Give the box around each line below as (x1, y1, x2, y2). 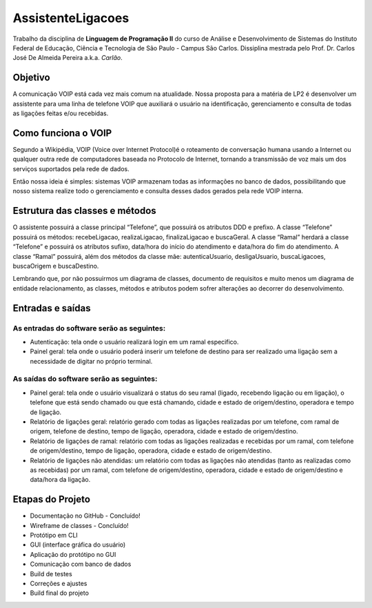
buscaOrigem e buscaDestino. (12, 262, 99, 270)
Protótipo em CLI (30, 531, 79, 540)
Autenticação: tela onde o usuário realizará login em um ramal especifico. (30, 337, 239, 346)
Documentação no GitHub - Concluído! (30, 511, 141, 520)
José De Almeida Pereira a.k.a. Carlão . (12, 54, 123, 62)
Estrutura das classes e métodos (12, 205, 156, 217)
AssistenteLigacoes (12, 10, 130, 26)
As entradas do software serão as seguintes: (12, 323, 166, 333)
